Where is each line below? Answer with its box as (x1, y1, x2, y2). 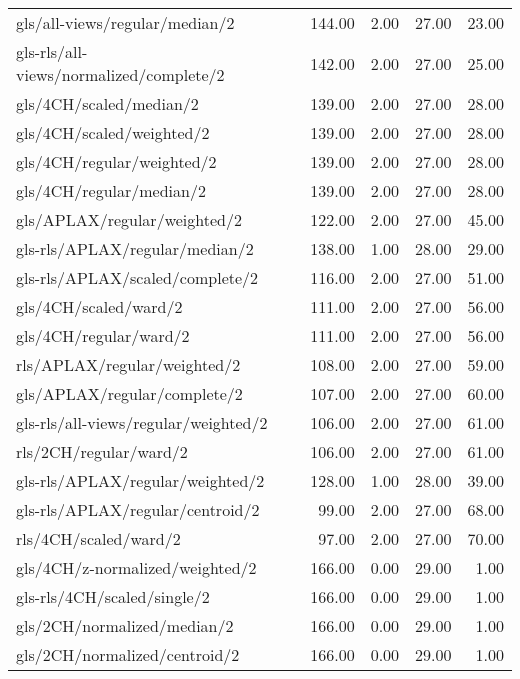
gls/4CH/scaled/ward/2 (16, 295, 183, 318)
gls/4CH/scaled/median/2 (16, 92, 199, 115)
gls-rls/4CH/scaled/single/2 (16, 585, 210, 608)
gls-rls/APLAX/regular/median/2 (16, 237, 254, 260)
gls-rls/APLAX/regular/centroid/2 (16, 498, 260, 521)
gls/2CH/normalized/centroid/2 (16, 643, 240, 666)
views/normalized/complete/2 (16, 63, 225, 86)
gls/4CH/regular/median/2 (16, 179, 206, 202)
